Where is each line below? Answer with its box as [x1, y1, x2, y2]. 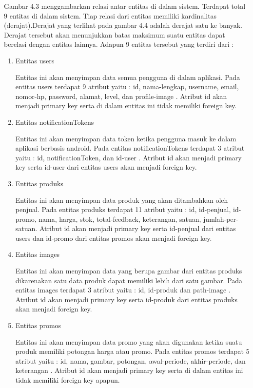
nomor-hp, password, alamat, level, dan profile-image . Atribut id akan [15, 91, 227, 101]
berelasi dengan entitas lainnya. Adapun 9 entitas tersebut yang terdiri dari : [4, 39, 234, 49]
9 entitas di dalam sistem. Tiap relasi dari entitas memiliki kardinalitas [4, 10, 217, 20]
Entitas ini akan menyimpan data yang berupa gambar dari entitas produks [15, 266, 242, 276]
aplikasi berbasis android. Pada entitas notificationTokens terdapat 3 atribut [15, 143, 245, 153]
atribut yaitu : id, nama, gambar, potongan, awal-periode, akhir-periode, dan [15, 355, 246, 366]
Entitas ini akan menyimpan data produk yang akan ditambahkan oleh [15, 194, 228, 205]
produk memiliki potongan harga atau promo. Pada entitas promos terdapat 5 [15, 346, 250, 356]
